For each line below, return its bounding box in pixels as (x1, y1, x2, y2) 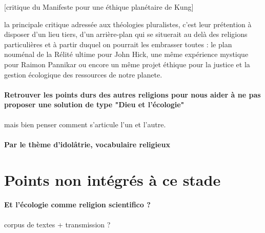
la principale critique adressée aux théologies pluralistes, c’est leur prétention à (4, 18, 252, 29)
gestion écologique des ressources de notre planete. (4, 69, 162, 80)
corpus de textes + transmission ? (4, 219, 111, 229)
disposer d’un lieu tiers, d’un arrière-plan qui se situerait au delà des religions (4, 29, 248, 40)
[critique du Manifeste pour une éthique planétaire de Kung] (4, 2, 194, 12)
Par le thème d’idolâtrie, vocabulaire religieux (4, 139, 170, 149)
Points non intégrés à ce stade (4, 169, 221, 190)
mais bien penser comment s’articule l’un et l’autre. (4, 119, 166, 129)
